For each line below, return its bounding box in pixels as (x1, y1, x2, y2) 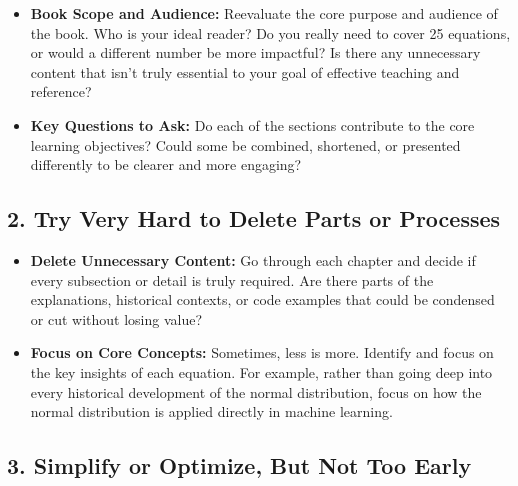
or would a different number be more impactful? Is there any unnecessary (30, 42, 481, 63)
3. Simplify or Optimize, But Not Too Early (7, 450, 472, 481)
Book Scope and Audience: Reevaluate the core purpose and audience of (30, 3, 498, 23)
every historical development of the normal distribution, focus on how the (30, 381, 482, 402)
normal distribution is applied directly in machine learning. (30, 401, 393, 422)
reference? (30, 81, 92, 102)
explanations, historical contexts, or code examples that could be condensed (30, 289, 495, 310)
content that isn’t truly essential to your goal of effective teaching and (30, 61, 460, 82)
